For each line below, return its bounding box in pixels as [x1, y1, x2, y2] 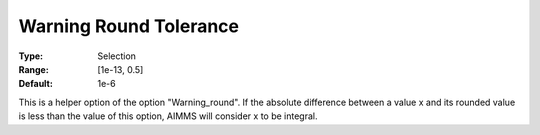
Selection [97, 50, 137, 62]
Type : [18, 50, 44, 62]
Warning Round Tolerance [18, 15, 240, 37]
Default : [18, 78, 54, 90]
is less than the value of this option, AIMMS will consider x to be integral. [18, 110, 318, 122]
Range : [18, 63, 49, 75]
